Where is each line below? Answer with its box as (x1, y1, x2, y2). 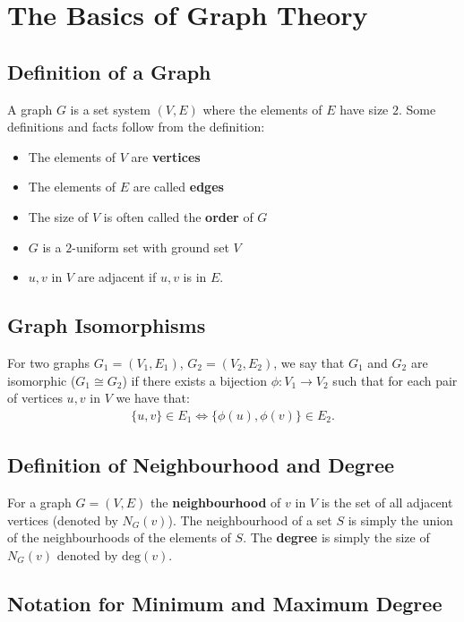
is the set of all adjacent (321, 492, 453, 511)
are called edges (133, 177, 224, 196)
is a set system (70, 99, 150, 118)
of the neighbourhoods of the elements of (7, 528, 231, 547)
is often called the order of (103, 207, 253, 226)
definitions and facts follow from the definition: (7, 117, 265, 136)
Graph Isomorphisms (7, 311, 206, 339)
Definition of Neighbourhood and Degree (7, 451, 395, 479)
